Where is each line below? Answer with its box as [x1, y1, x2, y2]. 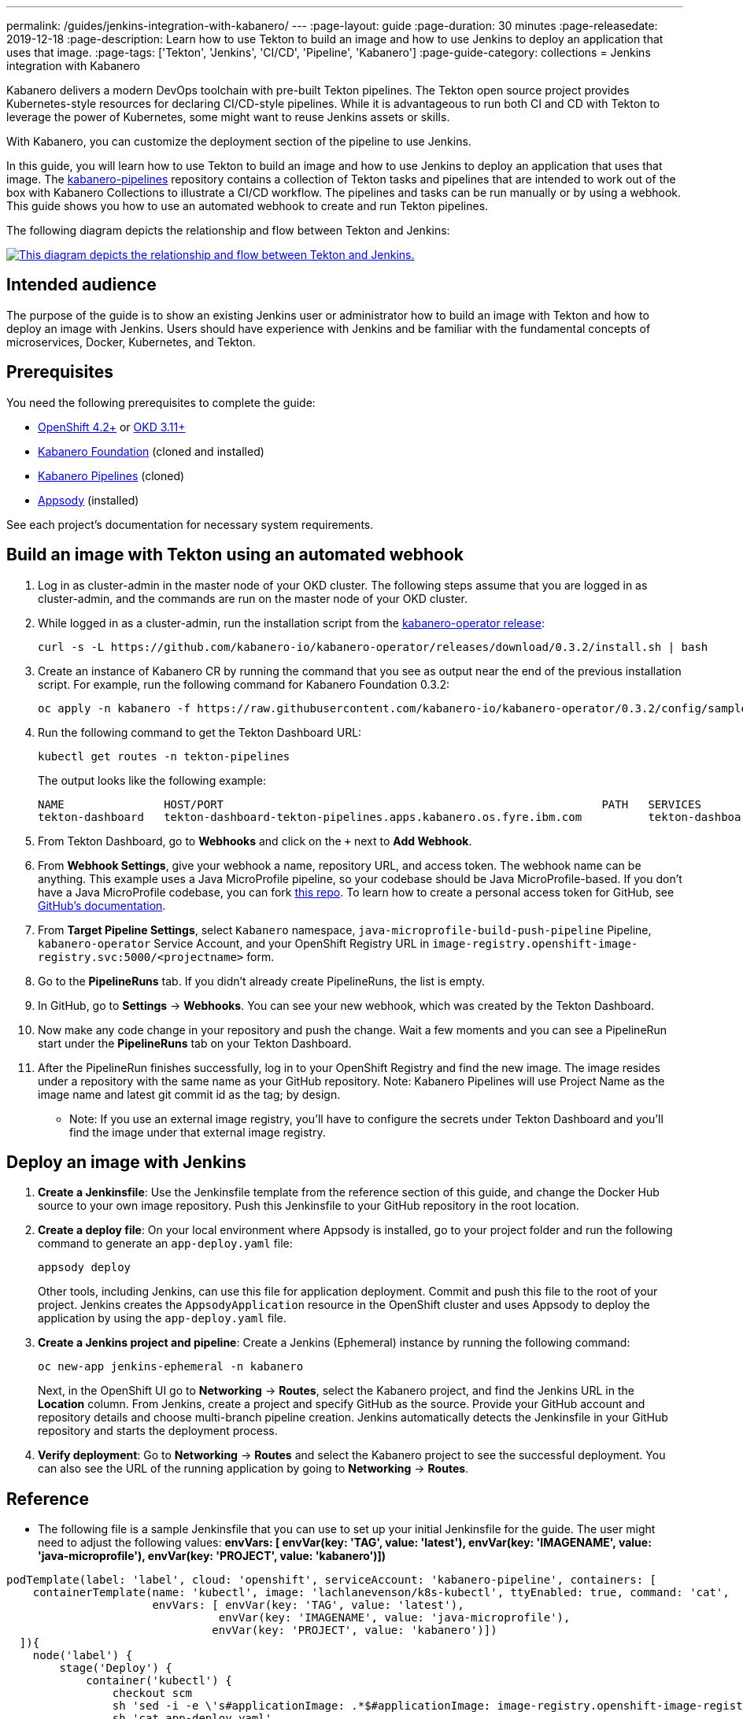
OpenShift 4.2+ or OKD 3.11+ [38, 420, 186, 434]
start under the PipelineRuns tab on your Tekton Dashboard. [38, 1036, 352, 1050]
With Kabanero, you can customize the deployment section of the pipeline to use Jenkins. [6, 135, 471, 148]
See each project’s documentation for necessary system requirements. [6, 517, 374, 531]
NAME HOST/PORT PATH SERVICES [38, 797, 701, 811]
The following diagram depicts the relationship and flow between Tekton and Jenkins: [6, 224, 450, 237]
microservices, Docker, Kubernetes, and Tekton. [6, 335, 256, 349]
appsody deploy [38, 1261, 131, 1274]
